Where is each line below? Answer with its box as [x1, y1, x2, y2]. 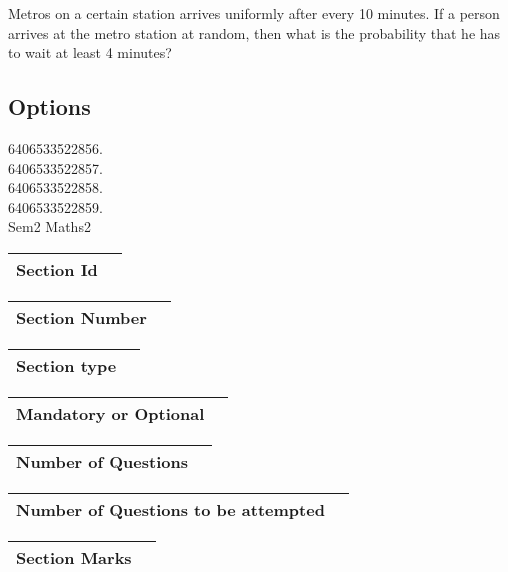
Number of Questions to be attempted [16, 497, 325, 521]
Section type [16, 353, 117, 377]
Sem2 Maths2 [8, 216, 91, 237]
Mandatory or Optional [16, 401, 205, 425]
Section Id [16, 257, 98, 281]
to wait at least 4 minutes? [8, 42, 172, 63]
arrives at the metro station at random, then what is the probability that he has [8, 22, 501, 43]
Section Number [16, 305, 147, 329]
